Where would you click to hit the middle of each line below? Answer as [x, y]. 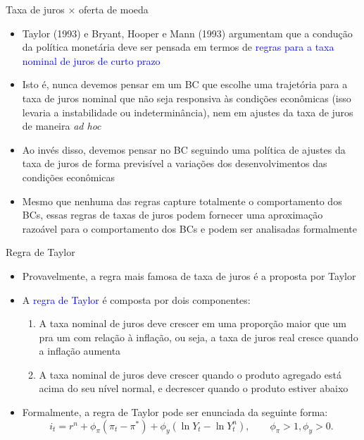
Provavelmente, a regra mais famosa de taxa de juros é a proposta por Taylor [189, 275]
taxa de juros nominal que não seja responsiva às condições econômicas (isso [187, 98]
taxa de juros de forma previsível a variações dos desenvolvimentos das [175, 163]
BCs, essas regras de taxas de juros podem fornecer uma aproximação [172, 215]
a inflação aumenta [80, 351]
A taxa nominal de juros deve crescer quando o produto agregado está [190, 374]
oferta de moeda [113, 9]
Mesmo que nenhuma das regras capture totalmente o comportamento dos [182, 201]
